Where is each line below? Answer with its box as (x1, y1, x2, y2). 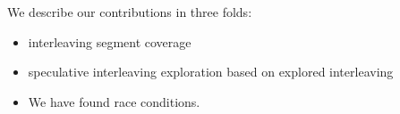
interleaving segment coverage (28, 32, 191, 51)
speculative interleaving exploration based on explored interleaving (28, 62, 394, 81)
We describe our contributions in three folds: (7, 3, 252, 20)
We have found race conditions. (28, 92, 200, 110)
